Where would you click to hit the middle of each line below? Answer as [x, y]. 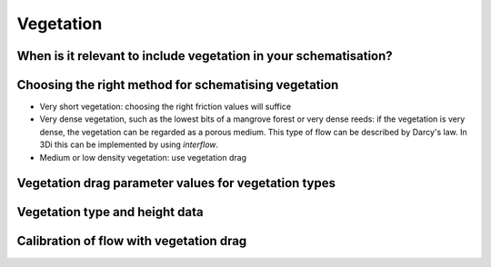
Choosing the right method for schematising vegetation [178, 85]
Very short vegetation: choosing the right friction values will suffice [165, 107]
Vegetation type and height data [110, 212]
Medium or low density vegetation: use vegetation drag [143, 157]
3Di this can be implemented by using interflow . [129, 144]
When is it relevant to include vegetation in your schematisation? [205, 56]
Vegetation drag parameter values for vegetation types [176, 183]
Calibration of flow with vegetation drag [132, 241]
